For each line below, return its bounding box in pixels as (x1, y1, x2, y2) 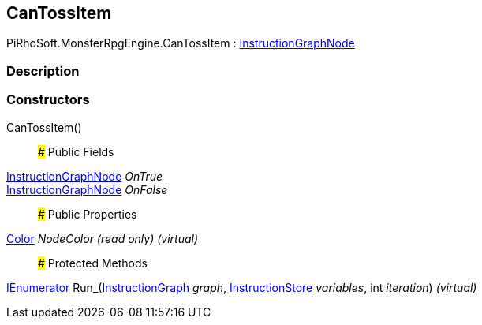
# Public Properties (38, 207, 137, 221)
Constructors (6, 92, 90, 108)
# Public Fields (38, 144, 114, 159)
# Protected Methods (38, 256, 148, 270)
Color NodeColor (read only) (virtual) (6, 231, 199, 245)
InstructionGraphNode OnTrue (6, 169, 163, 183)
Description (6, 62, 80, 79)
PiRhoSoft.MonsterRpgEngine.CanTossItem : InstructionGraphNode (6, 36, 355, 50)
